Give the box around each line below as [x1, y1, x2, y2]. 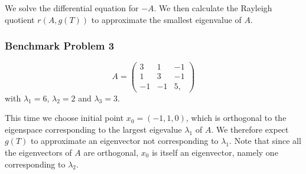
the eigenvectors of [5, 146, 72, 158]
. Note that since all [229, 134, 301, 147]
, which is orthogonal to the [186, 111, 287, 124]
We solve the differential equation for [5, 2, 139, 14]
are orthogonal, [83, 146, 139, 158]
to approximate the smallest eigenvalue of [91, 13, 242, 25]
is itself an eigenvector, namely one [152, 146, 278, 158]
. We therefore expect [211, 123, 289, 135]
